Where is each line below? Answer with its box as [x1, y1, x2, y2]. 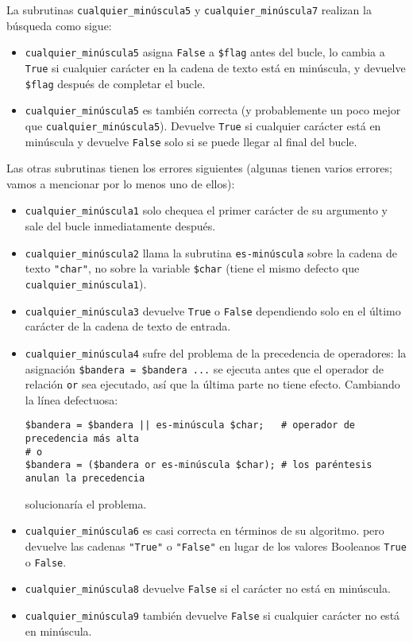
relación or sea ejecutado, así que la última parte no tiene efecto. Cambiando [25, 376, 400, 393]
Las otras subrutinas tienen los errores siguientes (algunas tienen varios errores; [6, 160, 392, 176]
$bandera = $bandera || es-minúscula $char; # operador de [25, 420, 356, 431]
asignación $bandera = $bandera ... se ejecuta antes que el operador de [25, 360, 384, 377]
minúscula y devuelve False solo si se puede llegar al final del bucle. [25, 133, 357, 149]
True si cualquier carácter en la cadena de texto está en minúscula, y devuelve [25, 59, 406, 75]
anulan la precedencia [25, 473, 145, 485]
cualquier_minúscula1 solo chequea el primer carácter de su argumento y [25, 202, 388, 219]
